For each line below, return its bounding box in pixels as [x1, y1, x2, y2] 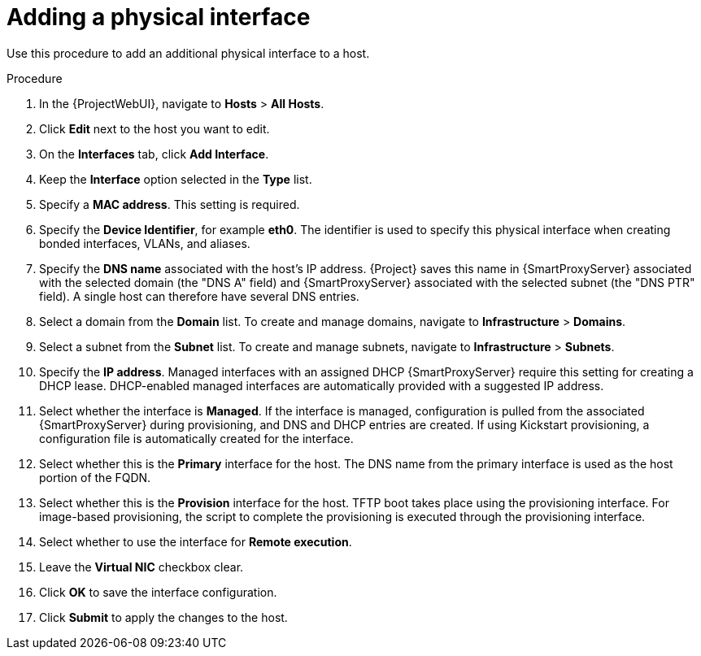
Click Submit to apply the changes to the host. [39, 610, 288, 624]
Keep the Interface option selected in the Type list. [39, 172, 312, 186]
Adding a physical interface [7, 3, 311, 31]
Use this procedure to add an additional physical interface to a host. [7, 46, 370, 60]
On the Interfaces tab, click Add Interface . [39, 146, 269, 161]
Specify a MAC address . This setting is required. [39, 197, 300, 211]
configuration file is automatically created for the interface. [39, 431, 354, 445]
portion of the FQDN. [39, 470, 151, 484]
